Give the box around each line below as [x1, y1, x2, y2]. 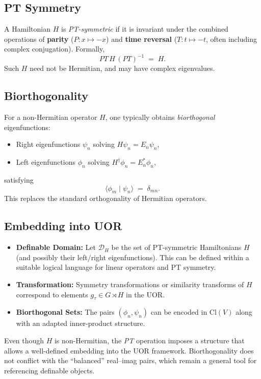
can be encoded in [150, 307, 207, 317]
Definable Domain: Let [16, 242, 96, 252]
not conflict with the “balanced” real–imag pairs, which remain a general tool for [4, 355, 257, 366]
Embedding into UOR [4, 218, 122, 234]
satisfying [4, 174, 34, 185]
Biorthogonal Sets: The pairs [16, 307, 115, 317]
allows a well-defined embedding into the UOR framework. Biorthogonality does [4, 345, 254, 356]
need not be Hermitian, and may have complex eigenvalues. [30, 63, 215, 73]
